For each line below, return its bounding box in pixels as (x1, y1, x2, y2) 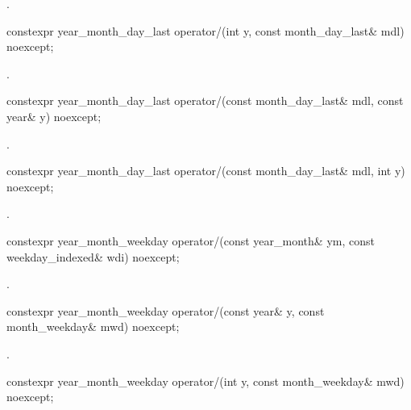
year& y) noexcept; (6, 107, 102, 124)
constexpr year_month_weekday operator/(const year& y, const (6, 302, 325, 319)
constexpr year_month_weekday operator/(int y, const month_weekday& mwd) (6, 372, 405, 389)
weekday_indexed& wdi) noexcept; (6, 248, 180, 265)
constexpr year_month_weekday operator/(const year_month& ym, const (6, 232, 375, 249)
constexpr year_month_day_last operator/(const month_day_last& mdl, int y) (6, 162, 405, 179)
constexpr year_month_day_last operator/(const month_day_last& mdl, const (6, 92, 404, 109)
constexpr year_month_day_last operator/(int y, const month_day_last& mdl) (6, 22, 405, 39)
